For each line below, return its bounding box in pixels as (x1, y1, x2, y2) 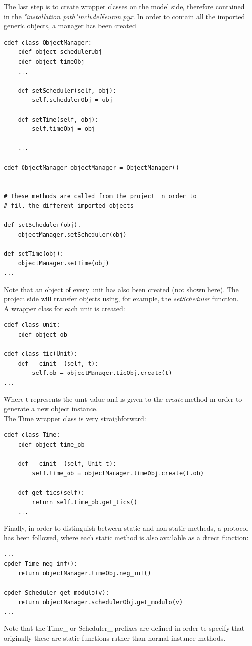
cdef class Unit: (4, 322, 60, 329)
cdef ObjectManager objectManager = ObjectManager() (4, 164, 179, 171)
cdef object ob (18, 331, 67, 338)
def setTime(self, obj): (18, 116, 99, 123)
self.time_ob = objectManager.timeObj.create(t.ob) (32, 470, 204, 477)
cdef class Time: (4, 431, 60, 439)
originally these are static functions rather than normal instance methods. (4, 632, 226, 643)
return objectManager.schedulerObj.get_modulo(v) (18, 598, 183, 606)
